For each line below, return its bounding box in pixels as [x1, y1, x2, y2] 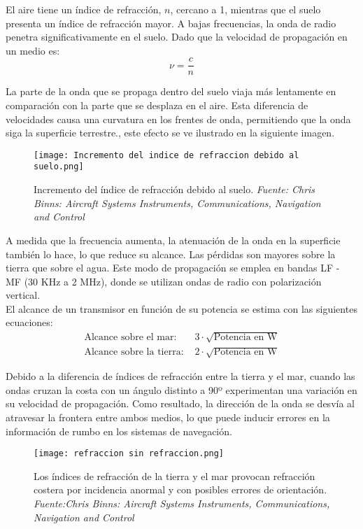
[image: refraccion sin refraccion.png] [34, 449, 225, 459]
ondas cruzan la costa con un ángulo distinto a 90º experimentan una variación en [6, 382, 357, 397]
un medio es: [6, 43, 60, 57]
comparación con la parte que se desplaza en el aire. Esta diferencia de [6, 98, 308, 113]
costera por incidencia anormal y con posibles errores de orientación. [34, 482, 327, 497]
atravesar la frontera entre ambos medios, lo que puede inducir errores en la [6, 410, 330, 424]
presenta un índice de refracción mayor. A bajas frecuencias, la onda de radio [6, 15, 336, 30]
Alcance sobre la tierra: [84, 347, 184, 358]
